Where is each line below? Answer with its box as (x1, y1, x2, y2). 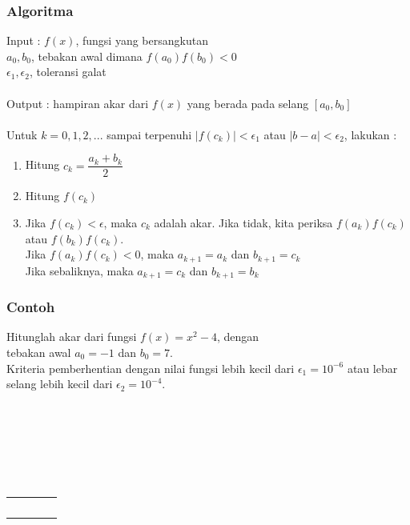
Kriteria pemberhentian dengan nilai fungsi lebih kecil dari (6, 359, 295, 376)
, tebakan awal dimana (31, 47, 143, 64)
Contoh (6, 297, 55, 317)
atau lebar (347, 359, 398, 376)
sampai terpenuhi (107, 126, 192, 142)
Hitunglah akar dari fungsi (6, 328, 137, 345)
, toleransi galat (29, 63, 107, 80)
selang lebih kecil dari (6, 375, 113, 392)
